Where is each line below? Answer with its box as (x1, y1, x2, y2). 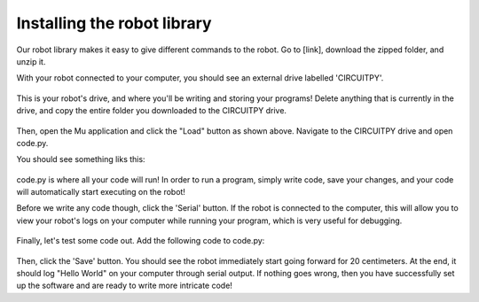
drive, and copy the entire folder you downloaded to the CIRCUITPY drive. (16, 105, 287, 116)
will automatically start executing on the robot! (16, 187, 186, 197)
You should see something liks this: (16, 154, 145, 165)
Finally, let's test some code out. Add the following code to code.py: (16, 236, 265, 246)
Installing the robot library (16, 13, 212, 33)
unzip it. (16, 56, 46, 66)
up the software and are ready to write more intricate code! (16, 280, 232, 291)
